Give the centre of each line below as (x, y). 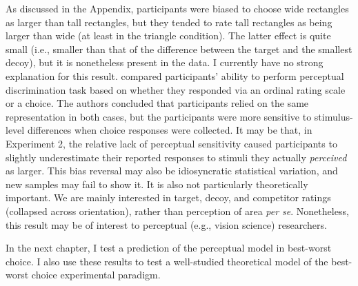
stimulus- (334, 116)
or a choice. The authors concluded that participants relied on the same (157, 103)
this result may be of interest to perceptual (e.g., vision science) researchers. (166, 224)
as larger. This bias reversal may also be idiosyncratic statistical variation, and (172, 171)
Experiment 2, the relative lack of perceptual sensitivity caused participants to (171, 143)
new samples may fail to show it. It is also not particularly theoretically (157, 184)
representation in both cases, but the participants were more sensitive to (159, 116)
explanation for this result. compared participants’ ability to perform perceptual (175, 75)
